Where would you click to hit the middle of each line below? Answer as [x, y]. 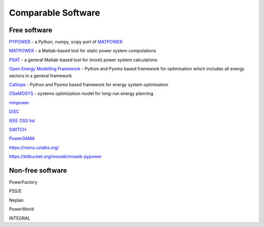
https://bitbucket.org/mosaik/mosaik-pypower [55, 157]
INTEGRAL [20, 218]
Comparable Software [55, 13]
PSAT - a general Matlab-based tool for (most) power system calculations [83, 60]
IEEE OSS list [22, 120]
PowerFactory [23, 182]
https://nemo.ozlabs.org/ [34, 147]
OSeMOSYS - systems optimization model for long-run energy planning [81, 93]
